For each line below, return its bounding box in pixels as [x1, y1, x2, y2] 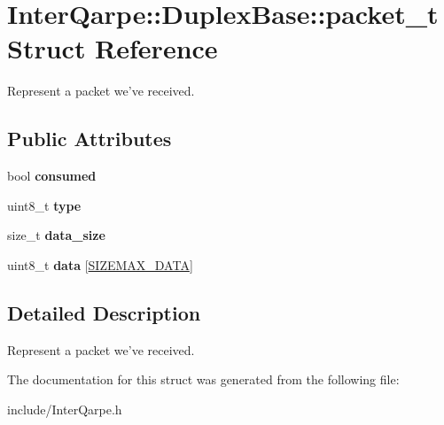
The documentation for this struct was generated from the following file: [7, 370, 400, 389]
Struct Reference [7, 30, 218, 66]
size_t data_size [7, 226, 105, 244]
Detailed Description [7, 298, 201, 326]
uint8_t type [7, 196, 82, 214]
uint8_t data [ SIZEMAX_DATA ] [7, 255, 193, 274]
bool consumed [7, 166, 97, 185]
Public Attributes [7, 125, 172, 152]
